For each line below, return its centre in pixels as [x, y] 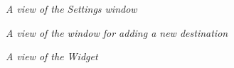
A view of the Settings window [71, 8]
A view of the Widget [52, 56]
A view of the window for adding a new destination [117, 32]
